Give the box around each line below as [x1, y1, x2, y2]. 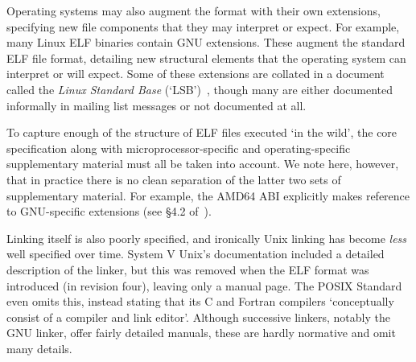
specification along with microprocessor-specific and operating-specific [6, 139, 351, 156]
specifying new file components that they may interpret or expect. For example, [6, 18, 400, 35]
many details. [6, 339, 72, 356]
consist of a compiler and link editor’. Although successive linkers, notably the [6, 308, 390, 325]
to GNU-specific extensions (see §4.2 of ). [6, 203, 212, 220]
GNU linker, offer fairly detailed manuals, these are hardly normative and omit [6, 324, 396, 341]
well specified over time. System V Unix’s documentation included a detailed [6, 245, 385, 262]
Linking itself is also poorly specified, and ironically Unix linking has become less [6, 229, 407, 246]
